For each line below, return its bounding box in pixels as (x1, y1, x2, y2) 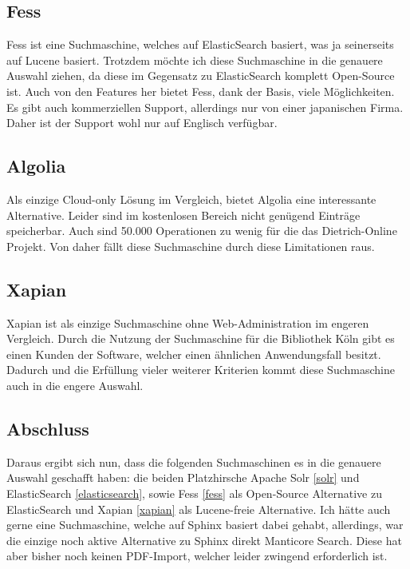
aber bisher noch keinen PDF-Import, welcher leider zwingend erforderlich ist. (6, 547, 388, 564)
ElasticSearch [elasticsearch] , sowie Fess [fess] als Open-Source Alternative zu (6, 484, 382, 501)
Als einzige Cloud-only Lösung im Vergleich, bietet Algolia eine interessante (6, 190, 376, 207)
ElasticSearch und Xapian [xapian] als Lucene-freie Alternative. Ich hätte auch (6, 500, 391, 517)
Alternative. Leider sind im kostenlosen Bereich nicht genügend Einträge (6, 206, 361, 223)
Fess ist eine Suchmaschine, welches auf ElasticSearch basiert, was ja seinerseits (6, 36, 394, 53)
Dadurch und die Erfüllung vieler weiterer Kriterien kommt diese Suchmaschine (6, 361, 395, 378)
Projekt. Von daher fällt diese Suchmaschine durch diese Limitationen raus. (6, 237, 375, 254)
